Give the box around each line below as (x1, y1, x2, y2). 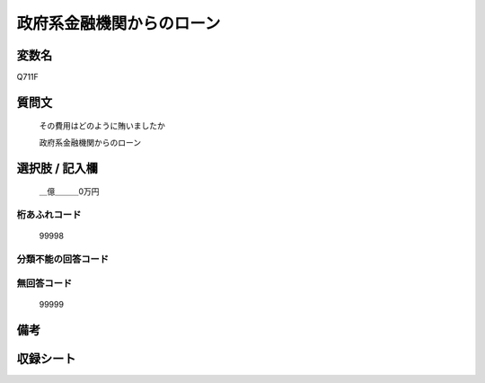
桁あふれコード (16, 209, 82, 221)
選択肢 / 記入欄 (16, 160, 99, 175)
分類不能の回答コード (16, 253, 110, 265)
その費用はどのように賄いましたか (39, 120, 165, 131)
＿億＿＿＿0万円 (39, 186, 100, 197)
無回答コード (16, 277, 73, 289)
